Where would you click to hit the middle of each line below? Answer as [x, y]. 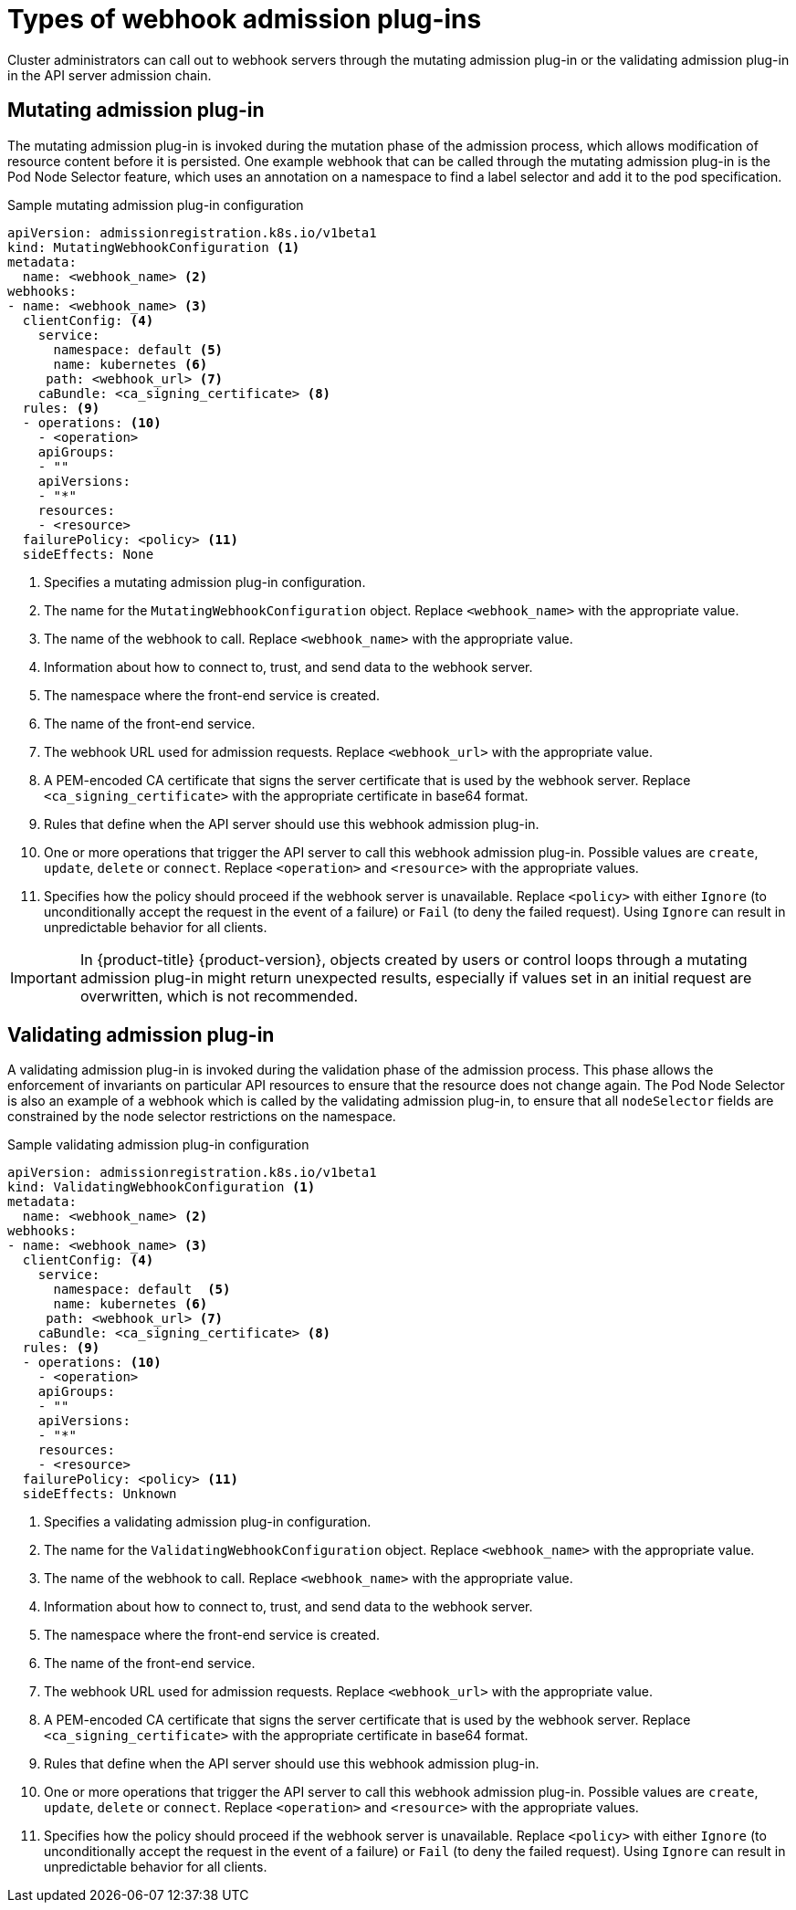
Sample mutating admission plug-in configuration [156, 205]
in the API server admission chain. [110, 75]
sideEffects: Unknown [99, 1494]
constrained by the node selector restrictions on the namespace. [202, 1117]
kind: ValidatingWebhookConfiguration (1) [162, 1187]
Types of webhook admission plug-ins [245, 19]
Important [43, 977]
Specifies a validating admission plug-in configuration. [208, 1522]
